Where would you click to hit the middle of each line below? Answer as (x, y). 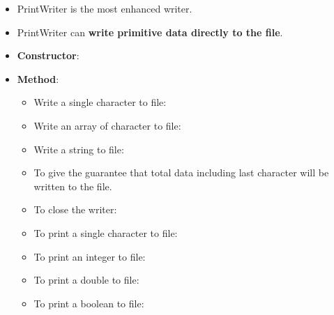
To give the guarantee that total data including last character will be (181, 172)
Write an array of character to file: (107, 125)
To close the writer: (75, 209)
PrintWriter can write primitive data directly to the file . (150, 32)
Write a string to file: (79, 149)
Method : (38, 78)
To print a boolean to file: (89, 303)
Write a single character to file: (100, 102)
